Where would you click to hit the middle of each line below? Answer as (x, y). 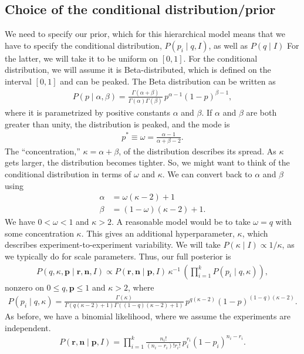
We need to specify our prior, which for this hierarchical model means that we (145, 34)
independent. (28, 327)
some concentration (39, 233)
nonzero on (24, 287)
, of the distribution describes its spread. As (197, 151)
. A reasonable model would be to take (181, 222)
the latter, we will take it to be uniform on (82, 58)
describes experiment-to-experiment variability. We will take (113, 245)
